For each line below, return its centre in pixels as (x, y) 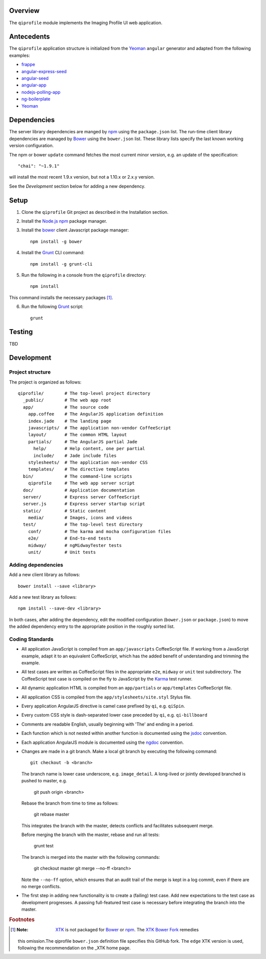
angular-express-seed (44, 71)
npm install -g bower (56, 241)
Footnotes (22, 920)
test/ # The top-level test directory (83, 525)
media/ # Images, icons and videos (80, 518)
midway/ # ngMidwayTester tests (75, 545)
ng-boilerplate (36, 99)
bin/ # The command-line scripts (78, 476)
